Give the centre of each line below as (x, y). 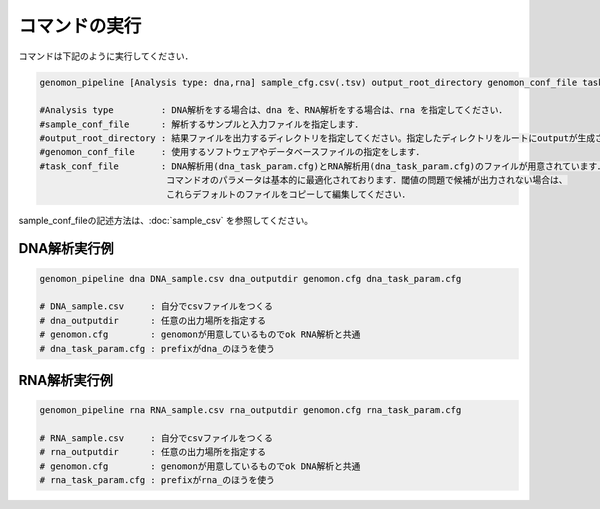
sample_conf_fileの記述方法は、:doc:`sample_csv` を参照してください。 (166, 220)
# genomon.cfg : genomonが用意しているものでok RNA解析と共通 (200, 334)
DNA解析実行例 (66, 248)
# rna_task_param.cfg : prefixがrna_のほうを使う (157, 480)
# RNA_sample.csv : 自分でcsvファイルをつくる (156, 438)
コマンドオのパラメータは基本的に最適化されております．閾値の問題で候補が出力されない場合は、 (367, 180)
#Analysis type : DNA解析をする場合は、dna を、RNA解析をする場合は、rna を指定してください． (273, 110)
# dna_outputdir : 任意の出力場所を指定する (153, 320)
